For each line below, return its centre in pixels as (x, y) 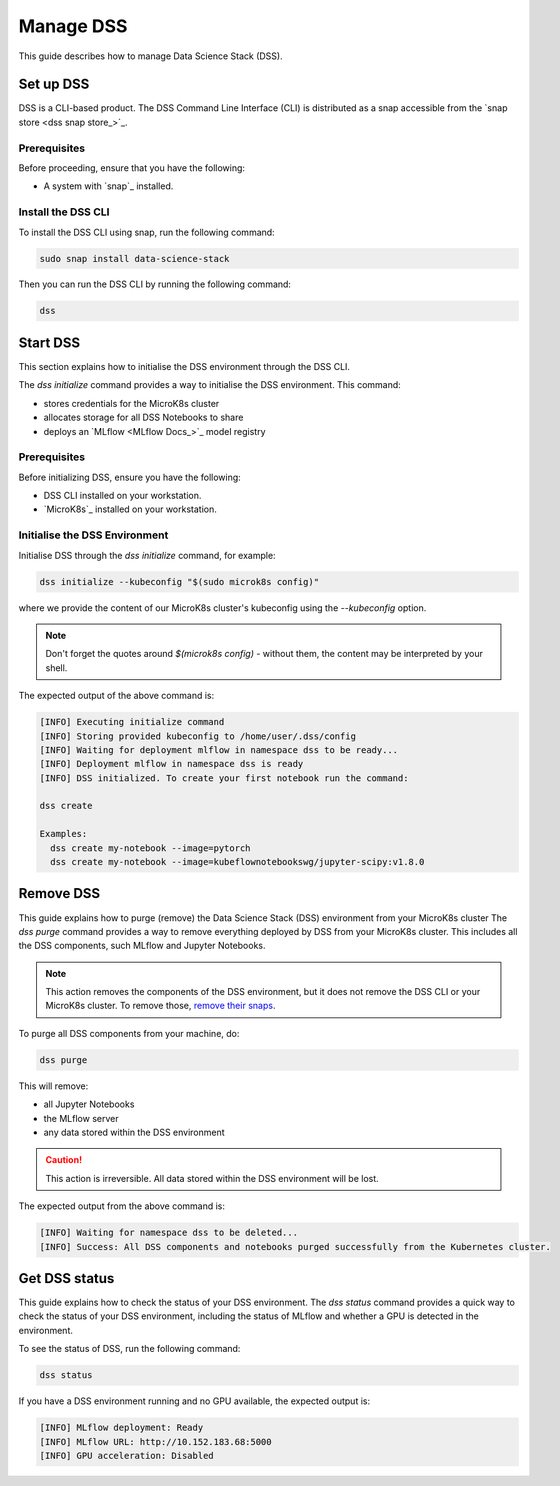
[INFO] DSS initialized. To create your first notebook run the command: (224, 778)
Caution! (64, 1160)
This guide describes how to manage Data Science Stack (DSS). (151, 56)
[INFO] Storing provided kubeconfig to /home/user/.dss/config (198, 736)
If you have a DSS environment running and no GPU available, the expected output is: (194, 1401)
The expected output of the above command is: (116, 696)
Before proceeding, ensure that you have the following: (131, 167)
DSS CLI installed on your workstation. (122, 496)
